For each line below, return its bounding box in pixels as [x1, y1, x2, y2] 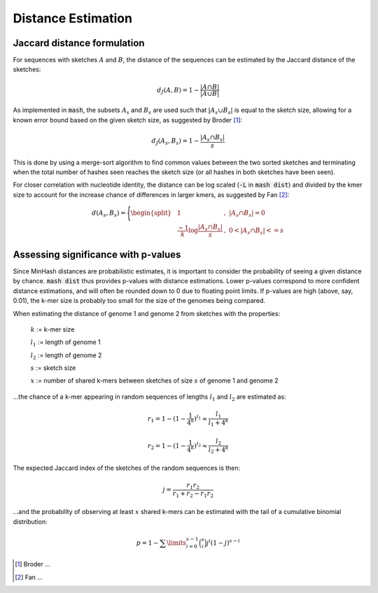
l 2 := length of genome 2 [30, 350, 102, 361]
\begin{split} [130, 208, 171, 217]
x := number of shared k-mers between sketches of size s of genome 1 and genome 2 [30, 376, 279, 385]
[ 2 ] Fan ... [15, 573, 43, 581]
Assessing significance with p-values [13, 248, 181, 260]
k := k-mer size [30, 325, 75, 334]
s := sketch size [30, 364, 76, 372]
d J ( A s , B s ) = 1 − [151, 137, 199, 147]
